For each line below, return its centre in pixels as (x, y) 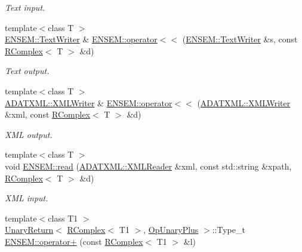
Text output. (27, 71)
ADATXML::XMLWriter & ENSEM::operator (89, 102)
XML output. (29, 134)
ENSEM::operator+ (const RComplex (74, 241)
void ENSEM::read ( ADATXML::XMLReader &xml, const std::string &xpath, (148, 166)
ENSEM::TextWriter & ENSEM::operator (81, 39)
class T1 (63, 218)
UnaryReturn (29, 230)
